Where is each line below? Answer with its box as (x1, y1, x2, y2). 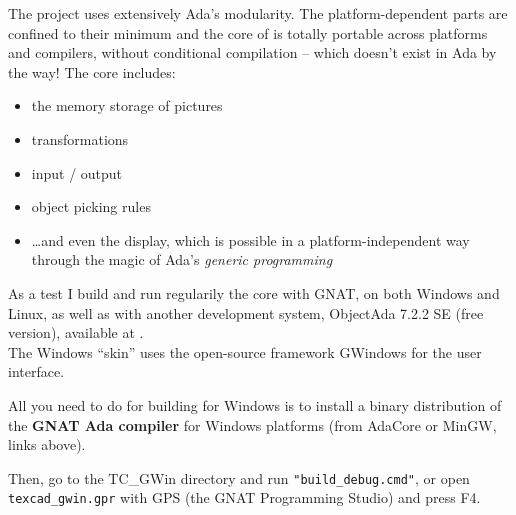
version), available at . (8, 322, 144, 343)
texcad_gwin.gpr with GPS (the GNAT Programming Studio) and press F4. (8, 487, 481, 508)
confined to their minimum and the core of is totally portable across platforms (8, 22, 488, 43)
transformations (31, 128, 129, 149)
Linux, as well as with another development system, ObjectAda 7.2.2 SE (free (8, 302, 484, 323)
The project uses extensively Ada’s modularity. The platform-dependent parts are (8, 3, 508, 23)
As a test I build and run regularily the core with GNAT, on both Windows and (8, 282, 500, 303)
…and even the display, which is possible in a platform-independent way (31, 229, 470, 250)
